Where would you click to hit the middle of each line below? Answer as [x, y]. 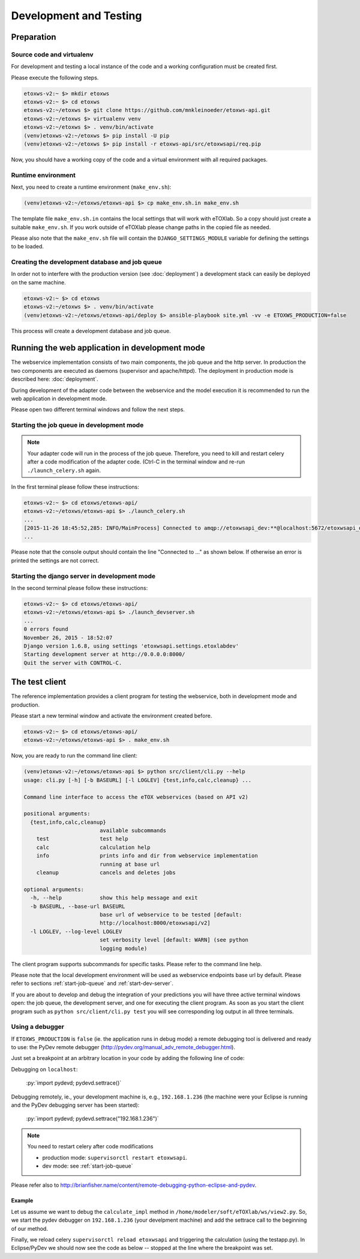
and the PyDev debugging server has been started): [75, 1105]
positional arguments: [57, 814]
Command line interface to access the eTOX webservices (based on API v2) [136, 797]
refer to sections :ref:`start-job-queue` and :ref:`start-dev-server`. [92, 984]
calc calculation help [93, 847]
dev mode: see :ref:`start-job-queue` [88, 1166]
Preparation [34, 37]
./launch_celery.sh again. [64, 470]
